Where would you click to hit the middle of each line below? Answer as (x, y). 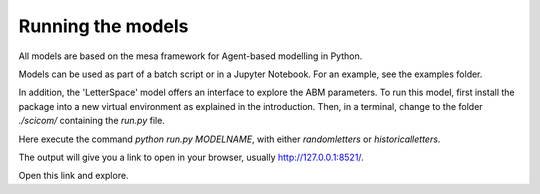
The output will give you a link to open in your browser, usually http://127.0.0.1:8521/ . (191, 157)
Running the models (103, 26)
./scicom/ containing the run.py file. (91, 121)
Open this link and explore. (73, 176)
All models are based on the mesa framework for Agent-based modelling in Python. (190, 56)
